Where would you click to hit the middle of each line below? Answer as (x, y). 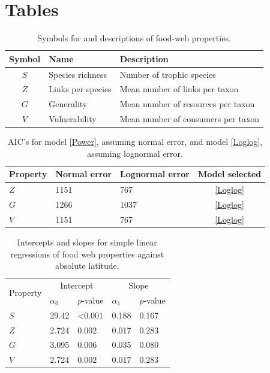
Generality (68, 104)
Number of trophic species (168, 74)
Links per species (80, 89)
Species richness (78, 74)
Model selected (229, 174)
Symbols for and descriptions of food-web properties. (134, 38)
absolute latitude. (87, 266)
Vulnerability (73, 119)
